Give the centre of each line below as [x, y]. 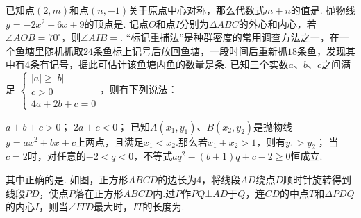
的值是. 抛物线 [323, 10]
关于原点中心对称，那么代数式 [197, 10]
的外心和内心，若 [277, 23]
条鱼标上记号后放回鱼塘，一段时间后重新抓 [190, 50]
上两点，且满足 [109, 141]
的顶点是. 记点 [116, 23]
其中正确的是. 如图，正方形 [67, 179]
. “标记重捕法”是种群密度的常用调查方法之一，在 [230, 37]
